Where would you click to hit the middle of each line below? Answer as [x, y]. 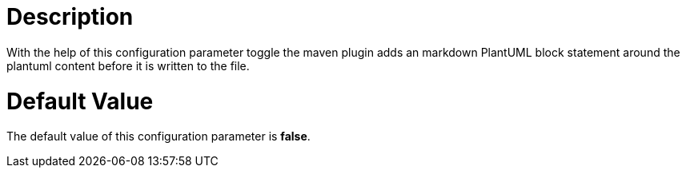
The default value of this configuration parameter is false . [158, 136]
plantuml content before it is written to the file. [128, 65]
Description [70, 17]
